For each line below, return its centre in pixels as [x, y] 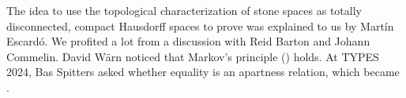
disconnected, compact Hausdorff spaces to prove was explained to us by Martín [200, 25]
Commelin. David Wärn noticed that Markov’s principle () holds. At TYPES [193, 56]
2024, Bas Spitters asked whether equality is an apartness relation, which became [203, 72]
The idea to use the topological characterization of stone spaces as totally [184, 10]
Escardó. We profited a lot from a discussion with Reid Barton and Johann [188, 41]
